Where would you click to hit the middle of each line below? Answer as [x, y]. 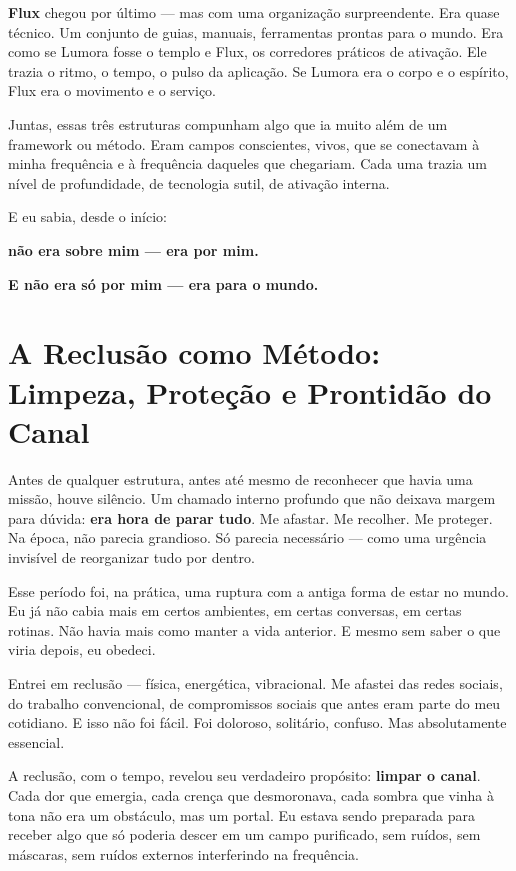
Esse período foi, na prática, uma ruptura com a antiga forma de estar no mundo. [258, 590]
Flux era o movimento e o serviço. [112, 90]
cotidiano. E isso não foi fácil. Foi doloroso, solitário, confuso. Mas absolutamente [257, 722]
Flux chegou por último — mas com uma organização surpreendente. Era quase [254, 12]
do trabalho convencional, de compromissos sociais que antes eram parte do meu [254, 702]
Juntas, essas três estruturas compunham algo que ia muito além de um [228, 123]
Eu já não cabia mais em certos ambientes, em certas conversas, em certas [235, 610]
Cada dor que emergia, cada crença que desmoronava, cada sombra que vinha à [251, 794]
